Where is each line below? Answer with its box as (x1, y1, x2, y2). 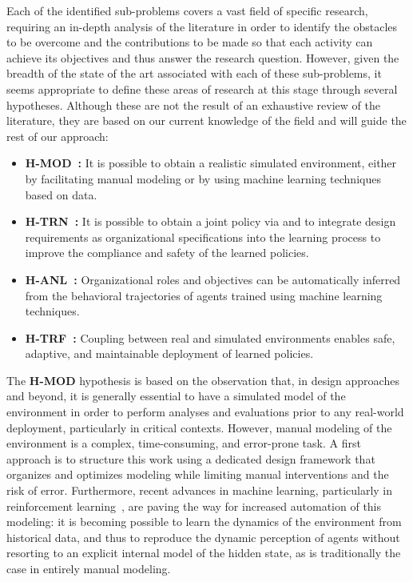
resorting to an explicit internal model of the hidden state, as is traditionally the (6, 544, 401, 561)
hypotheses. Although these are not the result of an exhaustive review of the (6, 96, 380, 113)
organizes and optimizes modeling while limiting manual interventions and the (6, 466, 389, 483)
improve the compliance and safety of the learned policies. (25, 244, 309, 261)
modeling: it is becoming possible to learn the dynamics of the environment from (6, 513, 402, 530)
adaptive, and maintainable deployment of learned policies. (25, 345, 314, 362)
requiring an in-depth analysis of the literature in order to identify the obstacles (6, 18, 398, 34)
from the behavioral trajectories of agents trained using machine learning (25, 287, 383, 303)
